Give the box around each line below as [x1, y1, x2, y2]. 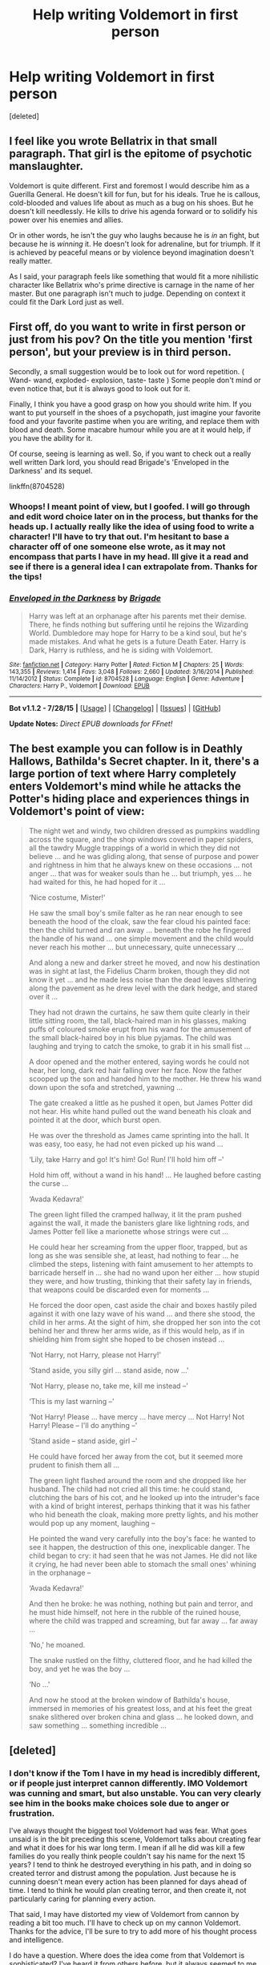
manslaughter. [9, 159, 83, 173]
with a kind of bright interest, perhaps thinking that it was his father [28, 1501, 251, 1511]
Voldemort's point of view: [9, 805, 145, 818]
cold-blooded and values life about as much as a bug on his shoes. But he [9, 198, 254, 208]
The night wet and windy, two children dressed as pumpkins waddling [28, 825, 260, 835]
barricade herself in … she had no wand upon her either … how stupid [28, 1268, 260, 1277]
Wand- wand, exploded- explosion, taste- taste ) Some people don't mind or [9, 375, 261, 385]
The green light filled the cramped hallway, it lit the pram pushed [28, 1209, 242, 1219]
